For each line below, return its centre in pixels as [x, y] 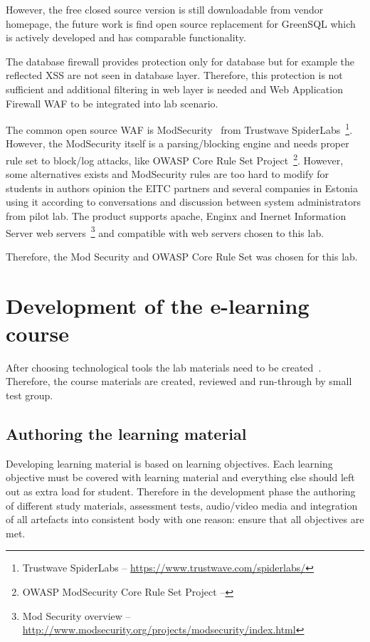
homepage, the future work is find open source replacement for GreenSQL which [181, 23]
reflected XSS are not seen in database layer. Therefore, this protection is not [174, 75]
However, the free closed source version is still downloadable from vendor [165, 9]
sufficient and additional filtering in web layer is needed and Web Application [174, 89]
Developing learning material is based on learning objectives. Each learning [169, 463]
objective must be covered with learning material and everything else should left [180, 477]
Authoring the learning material [126, 433]
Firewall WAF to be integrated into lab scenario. [112, 103]
